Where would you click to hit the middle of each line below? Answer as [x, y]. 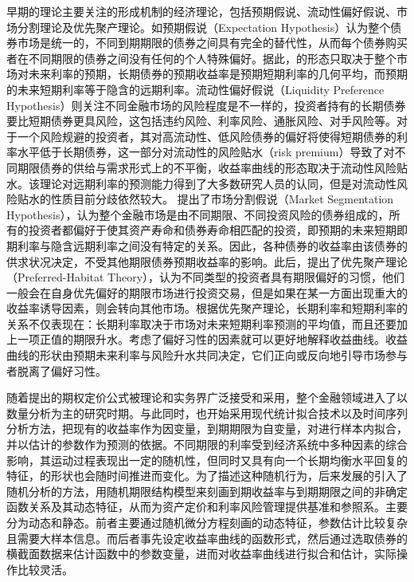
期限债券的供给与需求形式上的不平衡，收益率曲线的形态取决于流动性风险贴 [212, 167]
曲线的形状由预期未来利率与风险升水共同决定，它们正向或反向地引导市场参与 [207, 355]
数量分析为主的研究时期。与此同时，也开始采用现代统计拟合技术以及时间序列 [207, 413]
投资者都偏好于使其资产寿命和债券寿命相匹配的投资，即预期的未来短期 [212, 230]
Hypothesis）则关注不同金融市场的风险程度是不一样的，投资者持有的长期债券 [206, 105]
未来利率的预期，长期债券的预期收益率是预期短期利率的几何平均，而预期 [218, 74]
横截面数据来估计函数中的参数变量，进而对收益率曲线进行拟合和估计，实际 [201, 554]
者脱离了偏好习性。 [57, 370]
